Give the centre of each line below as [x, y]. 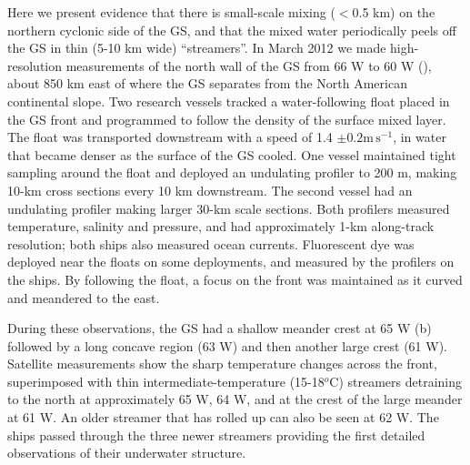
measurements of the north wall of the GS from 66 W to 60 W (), [249, 65]
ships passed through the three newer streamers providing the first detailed [216, 435]
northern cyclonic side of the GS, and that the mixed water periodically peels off [232, 30]
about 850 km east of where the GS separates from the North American [207, 83]
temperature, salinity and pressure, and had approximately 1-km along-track [221, 226]
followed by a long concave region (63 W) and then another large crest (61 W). [227, 345]
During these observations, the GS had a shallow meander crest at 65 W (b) [220, 328]
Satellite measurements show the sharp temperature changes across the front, [222, 364]
